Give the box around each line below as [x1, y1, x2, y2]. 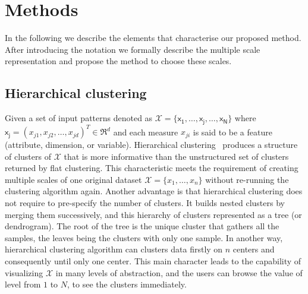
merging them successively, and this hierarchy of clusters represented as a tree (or [5, 208, 302, 220]
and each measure [113, 125, 178, 138]
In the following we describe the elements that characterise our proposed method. [5, 31, 301, 44]
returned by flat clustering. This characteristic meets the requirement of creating [5, 162, 298, 174]
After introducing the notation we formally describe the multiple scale [5, 43, 260, 55]
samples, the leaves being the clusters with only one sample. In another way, [5, 231, 283, 244]
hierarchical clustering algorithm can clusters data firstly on [5, 243, 223, 255]
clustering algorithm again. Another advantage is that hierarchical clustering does [5, 185, 303, 197]
